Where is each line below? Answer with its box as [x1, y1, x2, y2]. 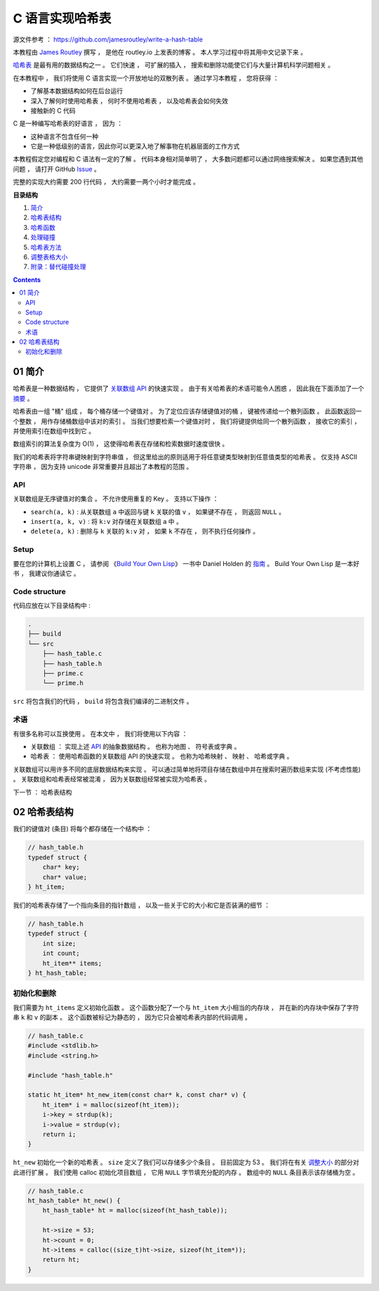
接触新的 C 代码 [30, 106, 77, 115]
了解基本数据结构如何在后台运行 [30, 86, 123, 95]
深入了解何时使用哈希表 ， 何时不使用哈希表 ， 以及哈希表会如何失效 [30, 96, 228, 105]
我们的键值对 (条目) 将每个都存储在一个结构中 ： [13, 825, 152, 833]
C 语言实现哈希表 [13, 11, 112, 26]
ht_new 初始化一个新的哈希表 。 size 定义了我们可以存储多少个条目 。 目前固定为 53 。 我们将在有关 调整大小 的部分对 [13, 1158, 359, 1167]
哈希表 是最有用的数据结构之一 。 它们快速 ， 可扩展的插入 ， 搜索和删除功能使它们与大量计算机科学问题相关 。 [13, 60, 335, 70]
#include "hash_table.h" [27, 1071, 114, 1079]
